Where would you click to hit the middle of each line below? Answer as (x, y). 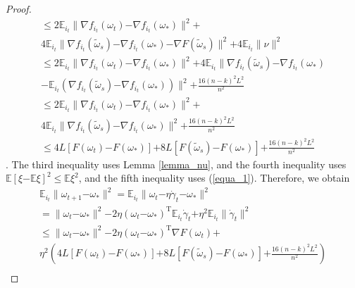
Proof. (19, 8)
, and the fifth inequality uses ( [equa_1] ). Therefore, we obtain (214, 178)
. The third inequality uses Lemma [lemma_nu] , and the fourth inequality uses (176, 164)
